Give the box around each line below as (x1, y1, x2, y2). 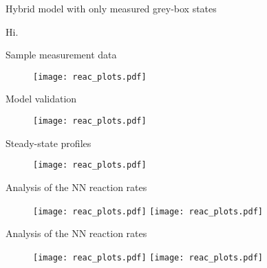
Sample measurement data (6, 47, 117, 62)
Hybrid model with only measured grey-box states (6, 1, 217, 15)
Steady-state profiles (6, 135, 92, 150)
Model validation (6, 91, 77, 106)
